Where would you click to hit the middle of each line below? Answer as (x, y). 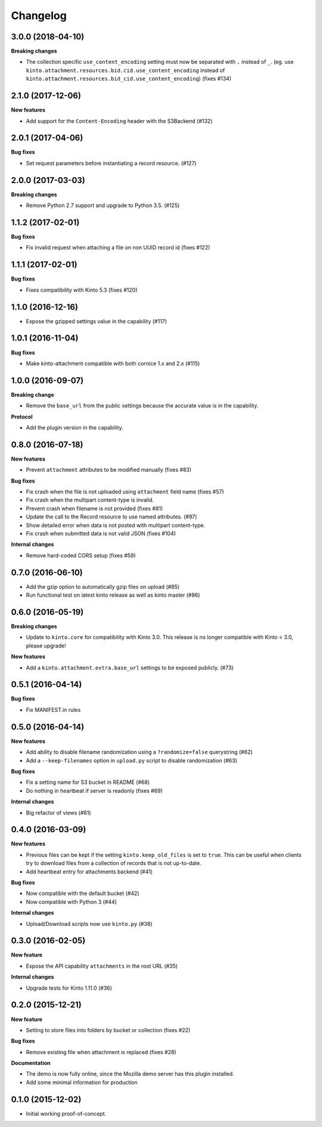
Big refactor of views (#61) (59, 813)
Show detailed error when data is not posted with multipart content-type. (116, 525)
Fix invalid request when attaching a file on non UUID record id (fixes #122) (118, 248)
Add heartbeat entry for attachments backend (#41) (89, 872)
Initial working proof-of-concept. (66, 1113)
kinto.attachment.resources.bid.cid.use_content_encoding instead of (126, 70)
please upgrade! (46, 646)
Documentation (31, 1063)
